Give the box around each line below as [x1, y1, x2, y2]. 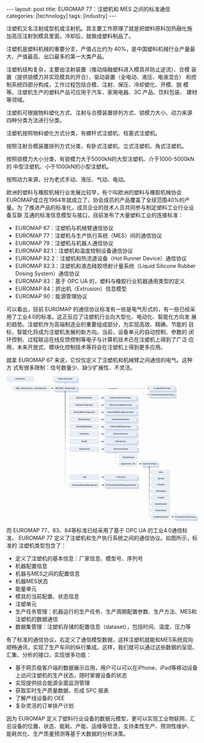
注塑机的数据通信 [15, 615, 58, 623]
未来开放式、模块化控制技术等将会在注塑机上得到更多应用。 [16, 344, 166, 350]
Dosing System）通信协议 [15, 270, 80, 277]
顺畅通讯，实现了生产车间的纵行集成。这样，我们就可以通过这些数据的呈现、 [6, 643, 198, 651]
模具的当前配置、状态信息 [15, 592, 80, 600]
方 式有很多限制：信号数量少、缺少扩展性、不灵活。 [6, 364, 135, 371]
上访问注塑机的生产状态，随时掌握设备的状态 [15, 671, 127, 679]
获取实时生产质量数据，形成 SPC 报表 [15, 687, 109, 694]
